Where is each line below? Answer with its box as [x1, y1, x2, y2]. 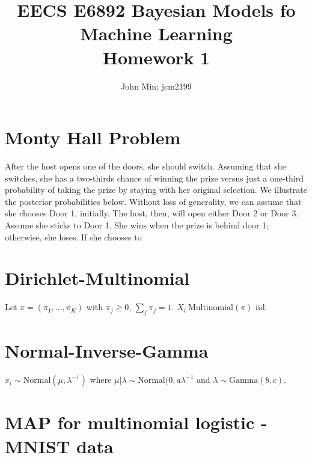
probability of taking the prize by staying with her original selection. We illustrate [5, 183, 307, 196]
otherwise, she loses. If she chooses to [5, 230, 142, 243]
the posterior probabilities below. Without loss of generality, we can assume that [5, 195, 302, 207]
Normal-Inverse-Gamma [5, 338, 209, 363]
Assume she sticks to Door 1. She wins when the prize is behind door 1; [5, 219, 269, 231]
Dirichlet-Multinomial [5, 266, 190, 290]
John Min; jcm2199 [121, 79, 192, 92]
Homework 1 [102, 44, 210, 69]
